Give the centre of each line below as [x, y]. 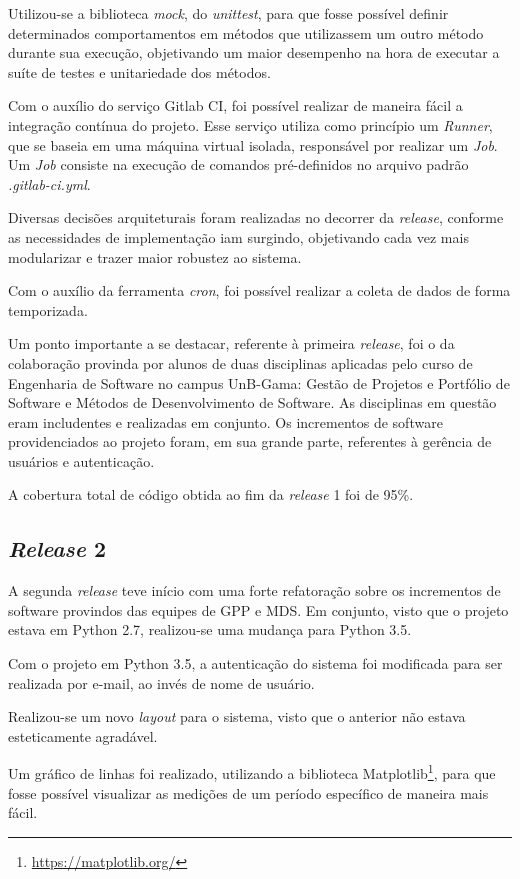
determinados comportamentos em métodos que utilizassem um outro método [246, 32]
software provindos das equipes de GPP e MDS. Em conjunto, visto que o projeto [258, 609]
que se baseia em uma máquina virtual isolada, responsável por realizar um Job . [253, 144]
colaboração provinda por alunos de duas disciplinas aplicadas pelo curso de [240, 362]
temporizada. [48, 309]
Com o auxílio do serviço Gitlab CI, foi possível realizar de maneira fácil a [235, 105]
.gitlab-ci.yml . [49, 183]
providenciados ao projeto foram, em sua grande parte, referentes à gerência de [250, 441]
